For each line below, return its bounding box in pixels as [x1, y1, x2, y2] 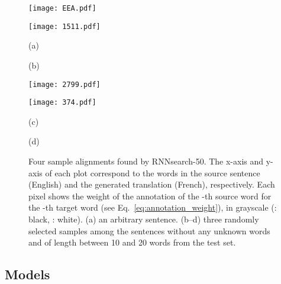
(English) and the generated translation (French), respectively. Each [28, 178, 275, 191]
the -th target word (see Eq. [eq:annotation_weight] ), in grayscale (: [28, 201, 277, 214]
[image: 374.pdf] [28, 98, 96, 107]
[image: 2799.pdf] [28, 80, 101, 89]
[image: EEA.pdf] [28, 4, 96, 12]
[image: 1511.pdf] [28, 22, 101, 31]
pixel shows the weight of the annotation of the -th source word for [28, 189, 272, 202]
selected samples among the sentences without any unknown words [28, 224, 270, 237]
